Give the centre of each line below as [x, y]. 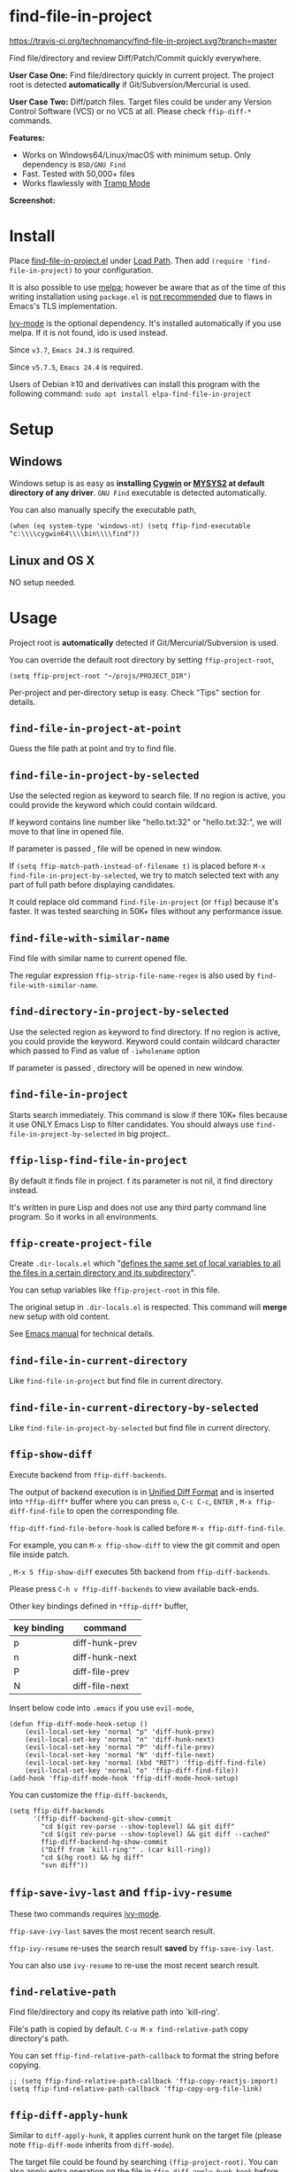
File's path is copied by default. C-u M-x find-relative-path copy [129, 2029]
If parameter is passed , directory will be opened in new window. [127, 1067]
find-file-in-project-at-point [95, 729]
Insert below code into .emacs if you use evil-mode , [102, 1708]
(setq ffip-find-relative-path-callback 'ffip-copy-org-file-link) [136, 2089]
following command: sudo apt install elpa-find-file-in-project [130, 393]
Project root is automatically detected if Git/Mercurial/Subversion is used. [144, 642]
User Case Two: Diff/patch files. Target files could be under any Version [140, 101]
